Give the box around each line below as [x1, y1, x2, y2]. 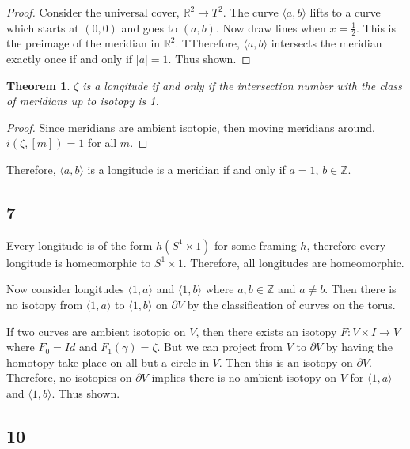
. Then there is [325, 281, 397, 297]
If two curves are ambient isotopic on [6, 323, 186, 339]
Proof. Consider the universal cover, [6, 4, 180, 20]
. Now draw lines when [215, 19, 326, 36]
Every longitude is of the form [6, 236, 153, 253]
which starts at [6, 19, 79, 36]
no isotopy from [6, 296, 83, 312]
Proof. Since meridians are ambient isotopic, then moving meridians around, [6, 119, 375, 135]
